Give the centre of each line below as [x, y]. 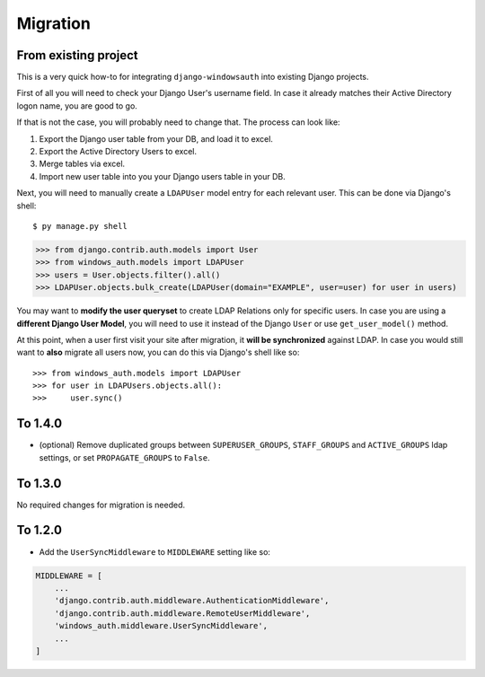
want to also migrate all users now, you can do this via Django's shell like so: [158, 352]
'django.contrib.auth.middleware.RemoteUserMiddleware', [182, 613]
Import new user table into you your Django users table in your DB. [163, 176]
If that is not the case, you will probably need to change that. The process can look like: [178, 122]
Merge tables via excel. [82, 164]
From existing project [77, 55]
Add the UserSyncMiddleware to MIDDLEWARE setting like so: [155, 551]
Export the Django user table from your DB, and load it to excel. [156, 138]
